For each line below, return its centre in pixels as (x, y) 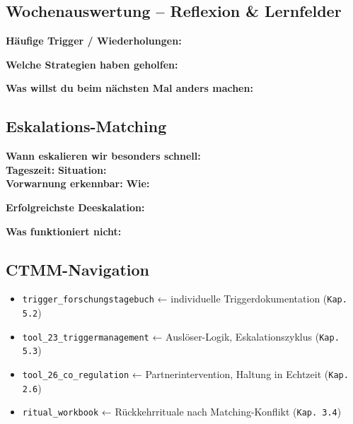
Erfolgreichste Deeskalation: (75, 207)
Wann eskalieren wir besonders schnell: (103, 156)
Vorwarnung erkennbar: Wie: (78, 183)
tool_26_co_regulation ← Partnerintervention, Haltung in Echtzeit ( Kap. (185, 373)
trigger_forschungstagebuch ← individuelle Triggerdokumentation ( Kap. (185, 299)
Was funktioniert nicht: (64, 231)
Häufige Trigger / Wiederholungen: (94, 41)
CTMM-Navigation (77, 269)
